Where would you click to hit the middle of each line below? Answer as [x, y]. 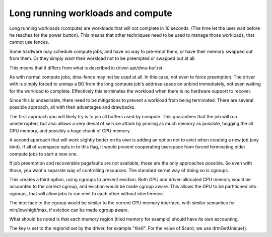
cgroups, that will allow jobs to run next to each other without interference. [87, 193]
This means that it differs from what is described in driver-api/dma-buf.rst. [86, 67]
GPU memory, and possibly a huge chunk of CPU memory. [70, 130]
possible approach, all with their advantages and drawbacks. [73, 107]
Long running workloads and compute [91, 13]
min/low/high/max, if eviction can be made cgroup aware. [69, 210]
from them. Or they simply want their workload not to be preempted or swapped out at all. [103, 58]
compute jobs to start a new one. [44, 154]
